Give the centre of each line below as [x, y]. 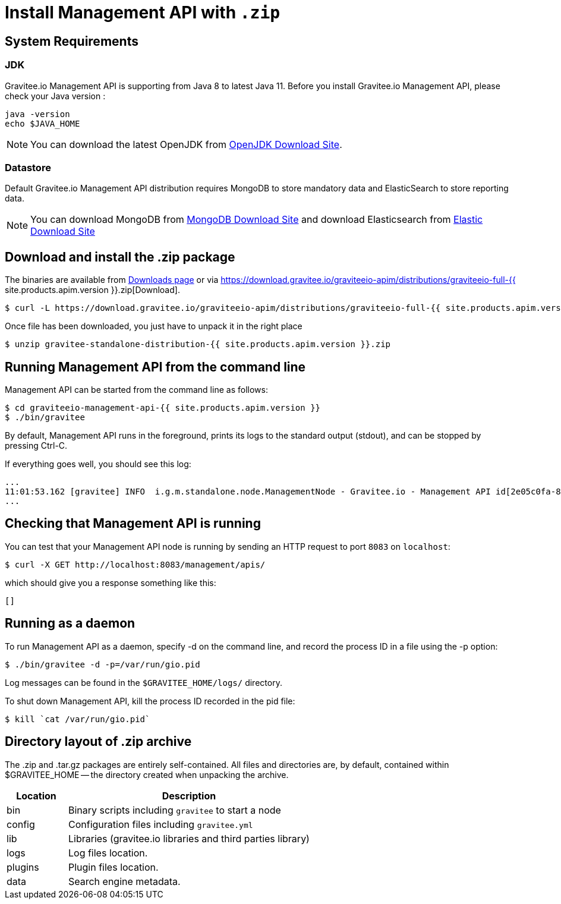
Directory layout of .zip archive [98, 742]
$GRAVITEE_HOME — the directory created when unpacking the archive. [147, 774]
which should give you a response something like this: [111, 582]
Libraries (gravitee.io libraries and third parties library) [189, 838]
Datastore [28, 167]
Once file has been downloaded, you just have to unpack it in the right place [154, 326]
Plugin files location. [113, 867]
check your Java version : [55, 96]
